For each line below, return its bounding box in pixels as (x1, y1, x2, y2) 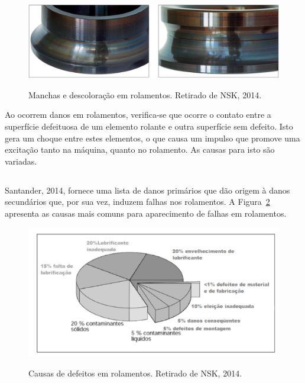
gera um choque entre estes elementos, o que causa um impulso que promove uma (5, 131, 300, 144)
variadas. (5, 155, 37, 167)
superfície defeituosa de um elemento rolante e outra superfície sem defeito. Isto (5, 120, 293, 132)
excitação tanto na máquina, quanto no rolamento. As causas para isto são (5, 143, 275, 156)
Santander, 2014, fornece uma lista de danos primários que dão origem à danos (5, 184, 290, 196)
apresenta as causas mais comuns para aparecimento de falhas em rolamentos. (5, 207, 287, 219)
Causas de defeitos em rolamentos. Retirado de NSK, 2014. (28, 367, 242, 379)
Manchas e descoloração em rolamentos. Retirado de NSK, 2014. (28, 88, 262, 101)
